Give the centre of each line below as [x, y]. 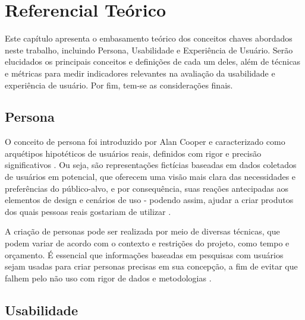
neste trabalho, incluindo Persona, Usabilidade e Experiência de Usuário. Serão [149, 50]
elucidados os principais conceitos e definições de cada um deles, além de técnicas [153, 61]
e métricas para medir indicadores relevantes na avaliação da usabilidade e [140, 73]
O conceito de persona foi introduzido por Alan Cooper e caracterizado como [145, 142]
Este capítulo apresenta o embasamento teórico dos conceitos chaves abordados [149, 38]
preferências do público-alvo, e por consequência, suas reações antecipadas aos [147, 188]
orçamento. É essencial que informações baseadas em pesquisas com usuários [144, 254]
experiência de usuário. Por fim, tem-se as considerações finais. [119, 85]
